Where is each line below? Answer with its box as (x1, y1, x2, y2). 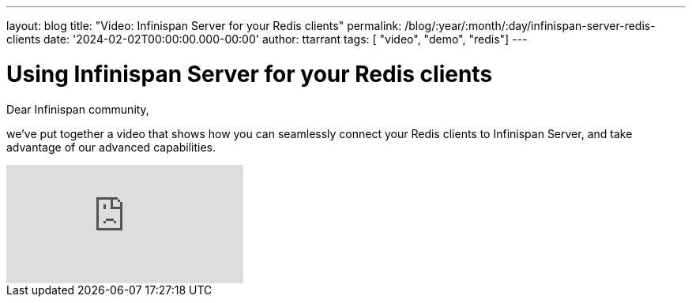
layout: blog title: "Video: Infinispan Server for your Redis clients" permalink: (6, 19, 402, 32)
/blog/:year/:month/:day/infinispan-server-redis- (404, 19, 656, 32)
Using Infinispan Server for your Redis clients (6, 60, 493, 88)
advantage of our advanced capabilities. (6, 140, 216, 154)
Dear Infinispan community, (6, 102, 149, 116)
